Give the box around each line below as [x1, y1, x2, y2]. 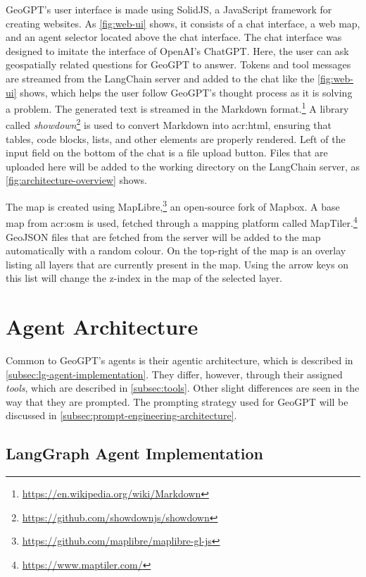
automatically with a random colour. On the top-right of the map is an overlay [6, 243, 346, 258]
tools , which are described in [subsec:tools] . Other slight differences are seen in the [6, 380, 360, 395]
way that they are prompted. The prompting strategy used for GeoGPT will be [6, 394, 348, 409]
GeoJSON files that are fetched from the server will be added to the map [6, 229, 321, 244]
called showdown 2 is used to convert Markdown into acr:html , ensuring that [6, 116, 332, 132]
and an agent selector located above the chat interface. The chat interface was [6, 30, 342, 44]
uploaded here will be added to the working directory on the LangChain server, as [6, 159, 360, 173]
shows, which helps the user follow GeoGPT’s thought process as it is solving [20, 85, 353, 99]
